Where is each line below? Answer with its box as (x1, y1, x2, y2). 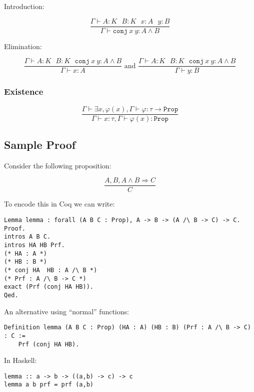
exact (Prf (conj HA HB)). (4, 283, 93, 291)
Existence (4, 85, 43, 98)
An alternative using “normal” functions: (4, 306, 129, 316)
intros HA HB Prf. (4, 242, 65, 249)
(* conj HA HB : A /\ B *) (4, 266, 97, 274)
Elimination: (4, 41, 42, 51)
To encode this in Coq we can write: (4, 199, 115, 209)
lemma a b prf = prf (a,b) (4, 381, 93, 388)
